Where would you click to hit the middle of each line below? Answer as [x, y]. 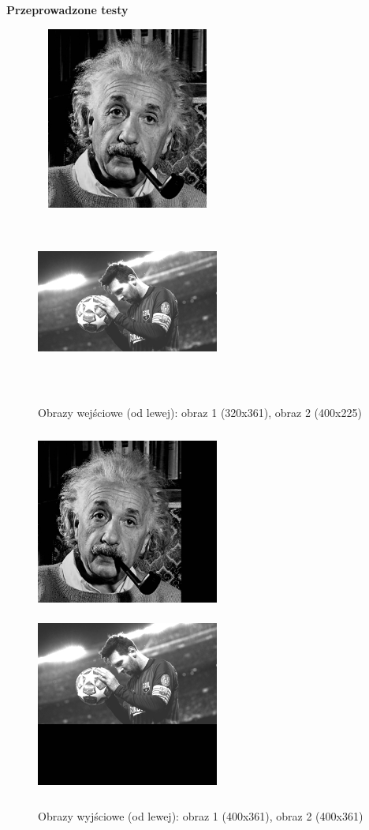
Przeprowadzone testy [67, 9]
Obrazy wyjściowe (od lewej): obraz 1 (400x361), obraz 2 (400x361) [201, 815]
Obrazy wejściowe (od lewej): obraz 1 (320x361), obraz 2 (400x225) [200, 413]
